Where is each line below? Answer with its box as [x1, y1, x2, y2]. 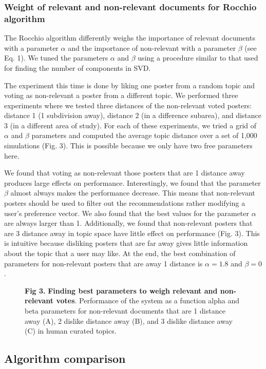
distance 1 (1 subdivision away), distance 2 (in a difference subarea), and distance [4, 110, 262, 121]
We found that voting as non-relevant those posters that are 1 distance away [4, 167, 245, 178]
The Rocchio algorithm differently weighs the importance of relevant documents [4, 32, 255, 43]
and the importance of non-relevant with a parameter [68, 42, 236, 53]
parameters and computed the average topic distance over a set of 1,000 [31, 130, 257, 141]
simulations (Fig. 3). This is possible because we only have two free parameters [4, 140, 253, 151]
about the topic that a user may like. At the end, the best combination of [4, 248, 236, 259]
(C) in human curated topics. [25, 325, 117, 336]
